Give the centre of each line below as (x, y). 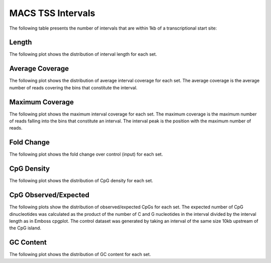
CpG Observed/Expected (49, 195)
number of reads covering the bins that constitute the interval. (73, 87)
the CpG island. (25, 228)
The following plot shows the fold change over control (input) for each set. (86, 154)
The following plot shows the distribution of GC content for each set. (80, 254)
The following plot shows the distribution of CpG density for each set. (81, 181)
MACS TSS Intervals (52, 13)
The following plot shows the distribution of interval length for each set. (83, 54)
